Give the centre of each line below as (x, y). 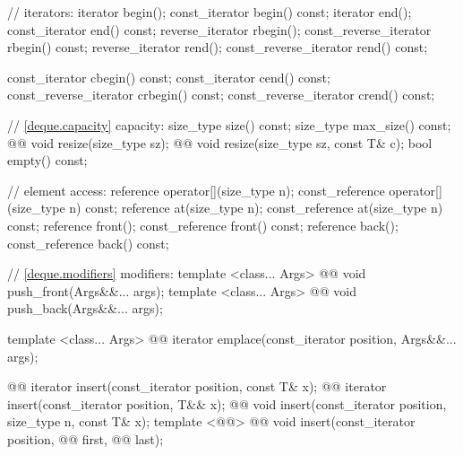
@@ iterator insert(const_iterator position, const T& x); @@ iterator (197, 386)
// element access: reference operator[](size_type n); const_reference (196, 190)
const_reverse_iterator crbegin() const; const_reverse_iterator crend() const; (221, 95)
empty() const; (47, 160)
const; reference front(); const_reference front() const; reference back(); (203, 225)
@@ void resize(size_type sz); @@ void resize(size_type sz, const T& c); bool (220, 142)
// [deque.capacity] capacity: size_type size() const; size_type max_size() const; (229, 124)
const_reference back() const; (88, 243)
